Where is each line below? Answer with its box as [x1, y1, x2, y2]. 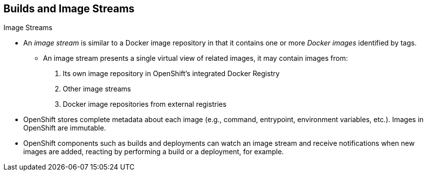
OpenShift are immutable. [23, 124, 106, 132]
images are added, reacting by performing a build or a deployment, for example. [23, 147, 284, 156]
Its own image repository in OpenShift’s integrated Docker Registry [63, 69, 280, 78]
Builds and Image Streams [3, 2, 135, 15]
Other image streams [63, 85, 131, 93]
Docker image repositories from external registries [63, 100, 227, 109]
